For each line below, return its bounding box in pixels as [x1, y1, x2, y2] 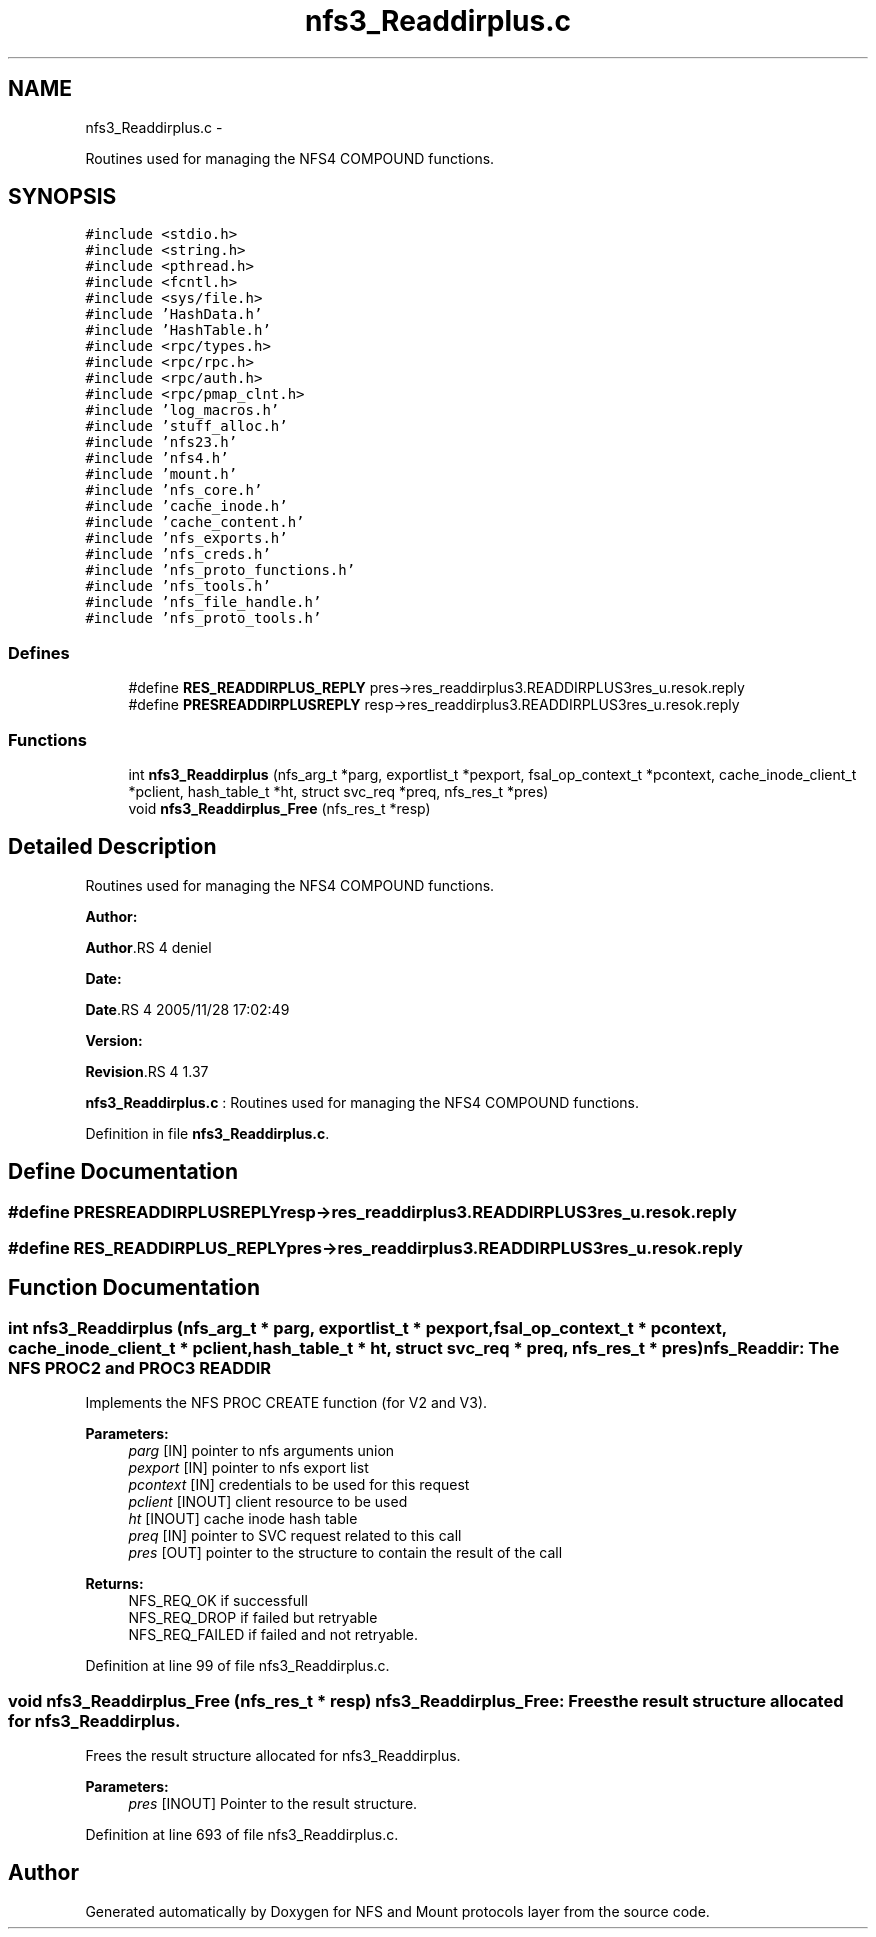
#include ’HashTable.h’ [85, 322, 271, 339]
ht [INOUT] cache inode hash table [128, 1510, 358, 1528]
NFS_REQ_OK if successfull [128, 1592, 308, 1610]
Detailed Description [8, 834, 217, 860]
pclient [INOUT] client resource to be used [128, 1493, 408, 1511]
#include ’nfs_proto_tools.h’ [85, 610, 322, 627]
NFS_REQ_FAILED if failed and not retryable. [128, 1626, 418, 1644]
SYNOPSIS [8, 184, 117, 210]
